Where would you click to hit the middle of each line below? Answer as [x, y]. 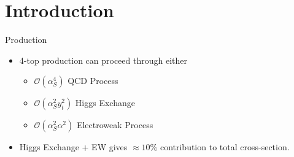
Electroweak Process [115, 125]
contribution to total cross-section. [225, 147]
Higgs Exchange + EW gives [73, 147]
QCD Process [93, 81]
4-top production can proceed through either [103, 60]
